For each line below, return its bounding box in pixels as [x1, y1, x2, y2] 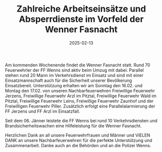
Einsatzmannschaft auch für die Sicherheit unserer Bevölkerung [5, 77, 132, 83]
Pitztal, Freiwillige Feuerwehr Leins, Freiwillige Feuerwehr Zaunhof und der [5, 98, 154, 104]
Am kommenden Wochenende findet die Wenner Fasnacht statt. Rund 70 [5, 62, 150, 68]
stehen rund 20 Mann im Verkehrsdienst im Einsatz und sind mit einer [5, 72, 144, 78]
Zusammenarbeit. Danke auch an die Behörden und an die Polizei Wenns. [5, 142, 151, 148]
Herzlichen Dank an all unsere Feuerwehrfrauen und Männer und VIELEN [5, 132, 150, 138]
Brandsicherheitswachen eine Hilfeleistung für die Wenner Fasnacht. [5, 122, 142, 129]
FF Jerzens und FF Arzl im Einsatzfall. [5, 108, 80, 114]
